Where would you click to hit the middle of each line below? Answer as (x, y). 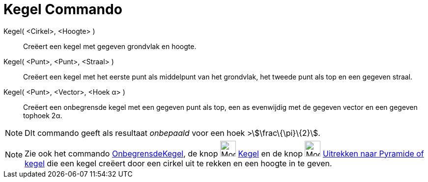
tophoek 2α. (43, 115)
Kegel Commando (63, 9)
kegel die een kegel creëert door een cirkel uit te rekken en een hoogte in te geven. (178, 163)
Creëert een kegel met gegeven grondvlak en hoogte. (110, 46)
